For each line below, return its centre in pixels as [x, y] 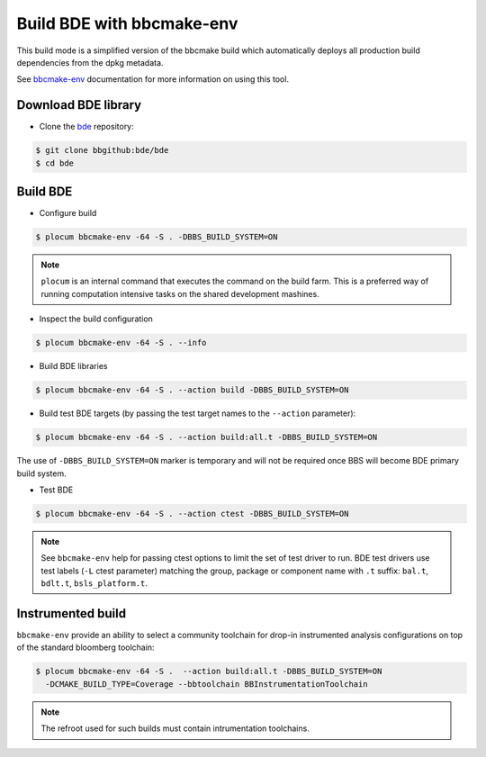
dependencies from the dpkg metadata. [90, 62]
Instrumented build [71, 613]
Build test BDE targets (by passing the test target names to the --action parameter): [198, 413]
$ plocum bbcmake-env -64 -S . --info [121, 343]
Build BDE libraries [73, 366]
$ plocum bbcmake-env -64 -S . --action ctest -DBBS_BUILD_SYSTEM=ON [192, 514]
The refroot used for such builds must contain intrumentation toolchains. [175, 728]
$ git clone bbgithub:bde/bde [102, 150]
